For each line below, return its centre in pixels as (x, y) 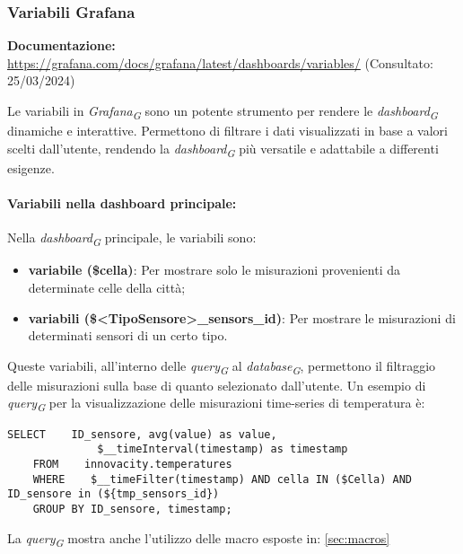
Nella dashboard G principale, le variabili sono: (132, 239)
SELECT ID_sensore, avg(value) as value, (142, 434)
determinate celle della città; (107, 287)
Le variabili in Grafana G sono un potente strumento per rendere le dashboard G (223, 112)
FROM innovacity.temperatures (132, 464)
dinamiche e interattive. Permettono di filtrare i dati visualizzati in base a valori (227, 131)
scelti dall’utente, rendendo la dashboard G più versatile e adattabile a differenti (223, 149)
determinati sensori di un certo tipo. (128, 335)
